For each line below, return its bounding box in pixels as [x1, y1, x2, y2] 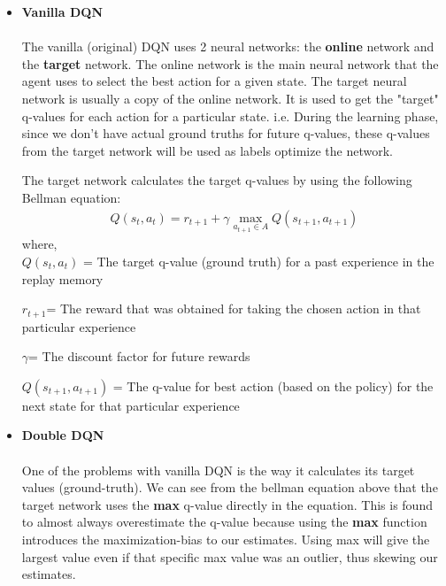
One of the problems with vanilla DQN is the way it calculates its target [21, 460, 415, 479]
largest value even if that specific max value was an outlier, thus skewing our [21, 547, 438, 566]
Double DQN [21, 426, 104, 444]
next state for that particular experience [21, 396, 240, 414]
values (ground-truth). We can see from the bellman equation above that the [21, 478, 438, 497]
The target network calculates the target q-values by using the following [21, 171, 412, 189]
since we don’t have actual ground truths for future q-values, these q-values [21, 124, 430, 143]
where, [21, 235, 58, 253]
